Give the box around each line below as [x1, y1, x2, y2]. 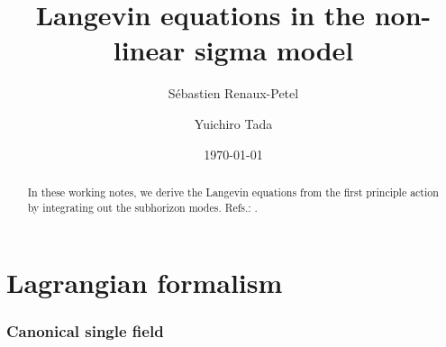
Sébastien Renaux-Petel [168, 84, 299, 103]
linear [113, 32, 186, 68]
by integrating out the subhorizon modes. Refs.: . [27, 199, 258, 215]
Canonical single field [6, 320, 164, 342]
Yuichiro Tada [194, 114, 273, 132]
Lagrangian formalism [6, 264, 283, 301]
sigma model [194, 32, 354, 68]
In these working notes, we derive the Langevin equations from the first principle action [27, 184, 439, 199]
